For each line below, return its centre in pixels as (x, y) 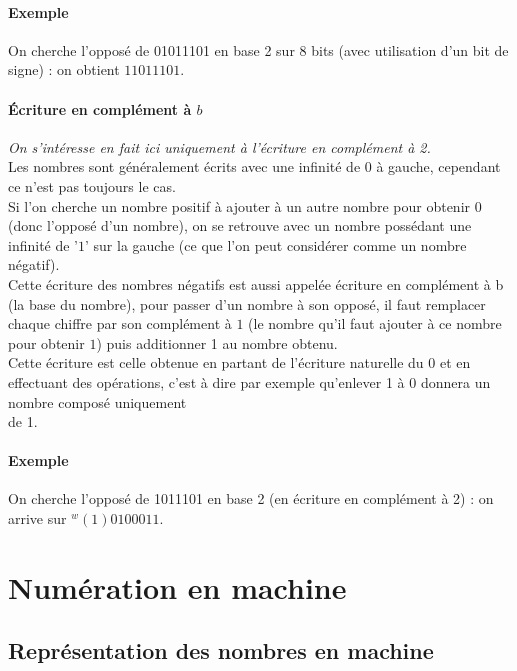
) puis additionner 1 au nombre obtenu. (217, 342)
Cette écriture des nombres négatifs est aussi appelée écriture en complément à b (256, 283)
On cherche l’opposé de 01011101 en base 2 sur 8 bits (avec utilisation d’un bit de (258, 49)
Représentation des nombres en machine (221, 650)
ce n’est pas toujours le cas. (92, 185)
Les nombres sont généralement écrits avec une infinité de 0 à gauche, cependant (254, 166)
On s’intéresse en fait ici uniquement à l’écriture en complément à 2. (219, 146)
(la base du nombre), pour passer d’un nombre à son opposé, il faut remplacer (247, 303)
